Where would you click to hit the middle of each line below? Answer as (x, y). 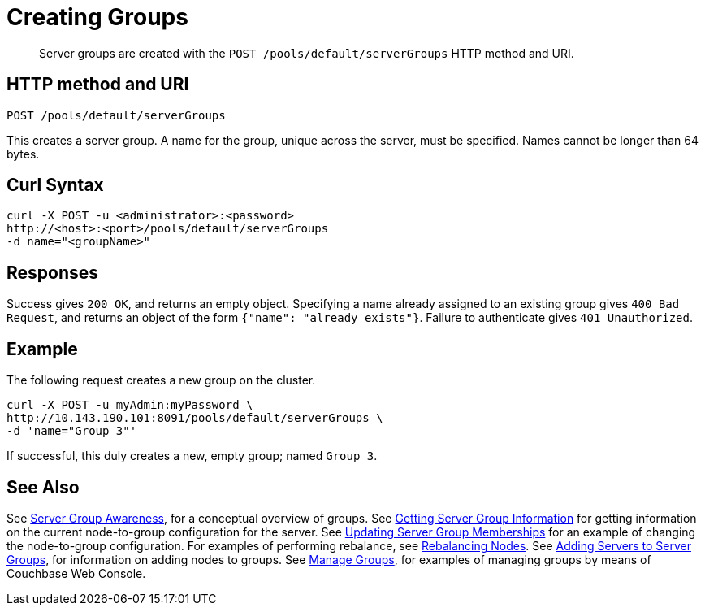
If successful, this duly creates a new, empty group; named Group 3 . (192, 456)
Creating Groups (97, 17)
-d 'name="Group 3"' (72, 431)
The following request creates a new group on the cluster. (161, 380)
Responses (53, 272)
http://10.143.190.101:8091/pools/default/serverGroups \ (195, 418)
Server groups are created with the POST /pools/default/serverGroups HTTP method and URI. (307, 53)
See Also (43, 487)
